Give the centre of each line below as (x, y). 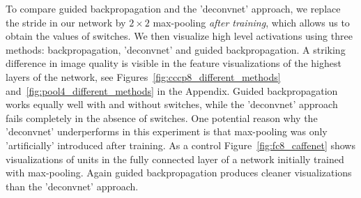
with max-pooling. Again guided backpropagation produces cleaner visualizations (179, 173)
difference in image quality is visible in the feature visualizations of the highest (174, 63)
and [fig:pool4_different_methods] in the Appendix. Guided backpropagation (172, 90)
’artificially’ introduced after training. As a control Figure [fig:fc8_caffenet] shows (180, 145)
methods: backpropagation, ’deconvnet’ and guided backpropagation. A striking (176, 49)
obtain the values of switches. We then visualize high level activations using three (179, 36)
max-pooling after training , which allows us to (251, 22)
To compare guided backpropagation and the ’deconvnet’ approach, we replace (173, 8)
